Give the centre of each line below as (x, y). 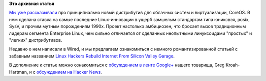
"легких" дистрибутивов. (36, 40)
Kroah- (233, 65)
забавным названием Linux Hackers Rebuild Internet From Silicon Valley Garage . (92, 56)
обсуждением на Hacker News (68, 72)
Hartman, (18, 72)
